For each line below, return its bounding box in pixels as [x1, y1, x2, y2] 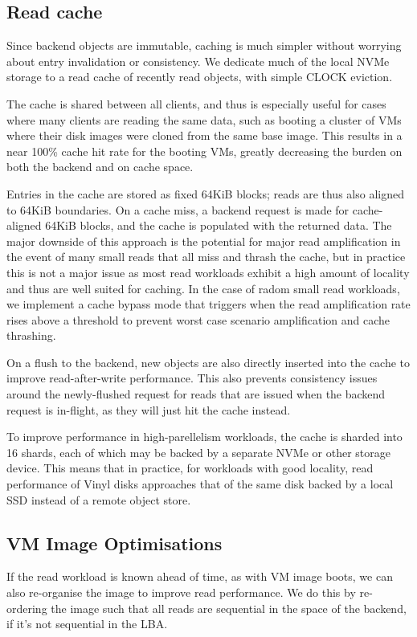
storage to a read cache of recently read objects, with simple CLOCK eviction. [6, 68, 393, 85]
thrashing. [6, 327, 56, 344]
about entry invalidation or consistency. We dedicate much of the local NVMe [6, 52, 390, 69]
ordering [6, 599, 47, 616]
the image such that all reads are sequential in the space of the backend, [51, 599, 407, 616]
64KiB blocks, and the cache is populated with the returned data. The [45, 217, 392, 234]
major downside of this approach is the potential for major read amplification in [6, 232, 401, 249]
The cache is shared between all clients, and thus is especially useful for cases [6, 95, 386, 112]
